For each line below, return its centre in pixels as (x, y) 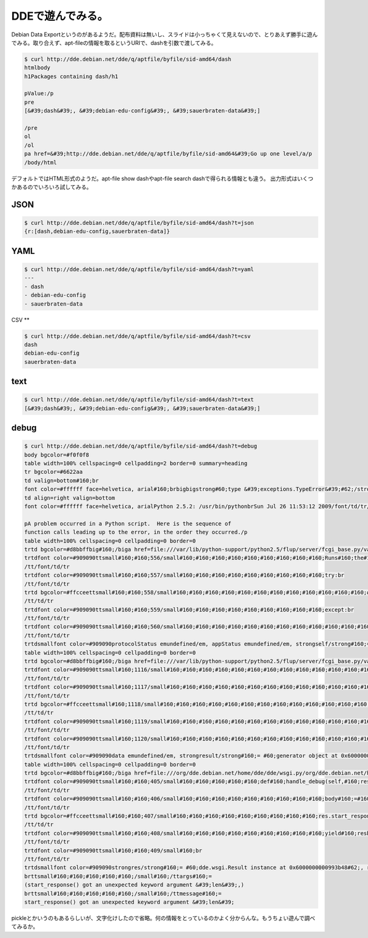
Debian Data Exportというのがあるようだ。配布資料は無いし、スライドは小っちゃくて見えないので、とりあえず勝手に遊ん (165, 34)
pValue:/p (39, 93)
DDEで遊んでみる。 (60, 16)
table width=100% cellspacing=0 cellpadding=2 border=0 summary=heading (136, 463)
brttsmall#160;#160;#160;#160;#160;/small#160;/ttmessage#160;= (123, 893)
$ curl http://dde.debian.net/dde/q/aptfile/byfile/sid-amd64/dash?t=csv (137, 336)
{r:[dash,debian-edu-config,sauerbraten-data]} (97, 231)
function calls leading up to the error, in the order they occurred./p (136, 532)
